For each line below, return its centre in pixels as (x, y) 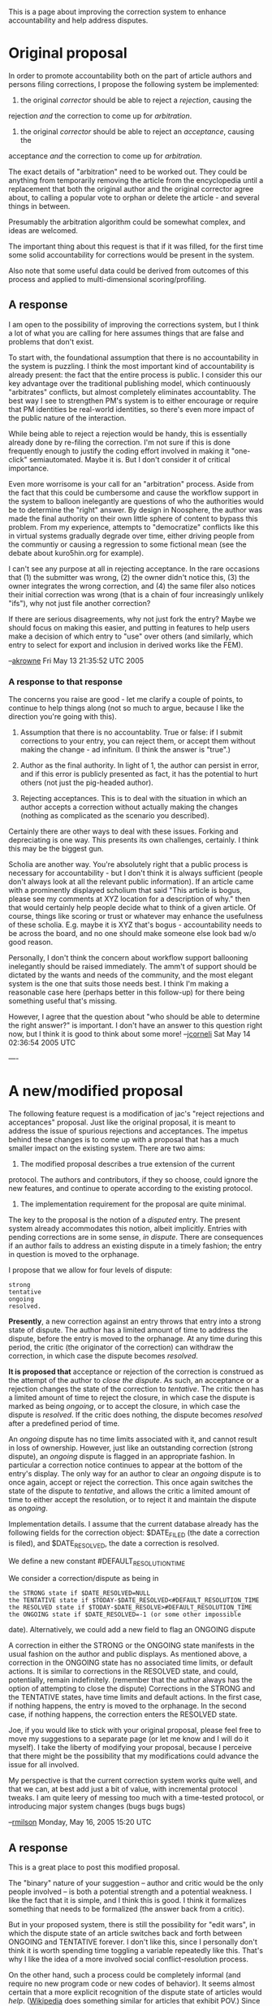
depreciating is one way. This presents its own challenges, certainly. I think (134, 840)
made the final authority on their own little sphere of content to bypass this (133, 518)
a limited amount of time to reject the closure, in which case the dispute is (132, 1397)
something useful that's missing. (63, 1001)
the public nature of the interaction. (67, 418)
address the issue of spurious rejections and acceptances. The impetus (128, 1131)
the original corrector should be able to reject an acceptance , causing (137, 131)
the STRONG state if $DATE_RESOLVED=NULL (80, 1593)
